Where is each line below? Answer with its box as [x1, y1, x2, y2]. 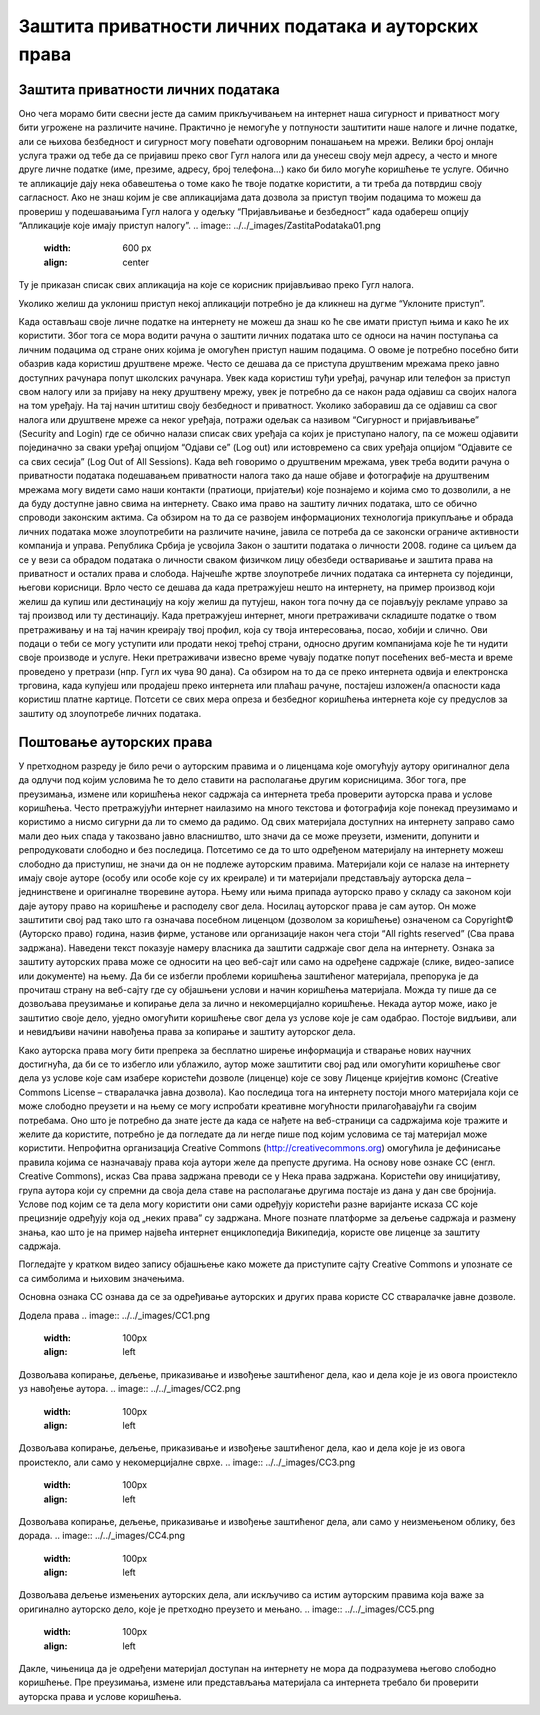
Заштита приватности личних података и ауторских [18, 15, 479, 37]
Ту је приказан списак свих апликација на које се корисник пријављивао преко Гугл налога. [18, 279, 414, 291]
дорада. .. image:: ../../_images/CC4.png [18, 1530, 185, 1542]
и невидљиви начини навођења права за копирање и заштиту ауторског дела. [18, 1026, 356, 1038]
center [122, 256, 150, 268]
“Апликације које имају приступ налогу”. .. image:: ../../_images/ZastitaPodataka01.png [18, 219, 382, 231]
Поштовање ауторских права [18, 733, 213, 750]
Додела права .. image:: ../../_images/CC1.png [18, 1309, 210, 1321]
